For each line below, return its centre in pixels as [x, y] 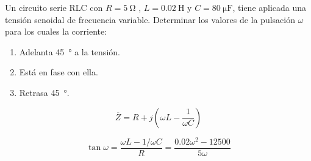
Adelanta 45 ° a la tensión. [70, 51]
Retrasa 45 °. [44, 92]
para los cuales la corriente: [56, 31]
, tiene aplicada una [270, 7]
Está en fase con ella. [59, 72]
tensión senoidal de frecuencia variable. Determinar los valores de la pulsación [150, 19]
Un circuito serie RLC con [54, 7]
